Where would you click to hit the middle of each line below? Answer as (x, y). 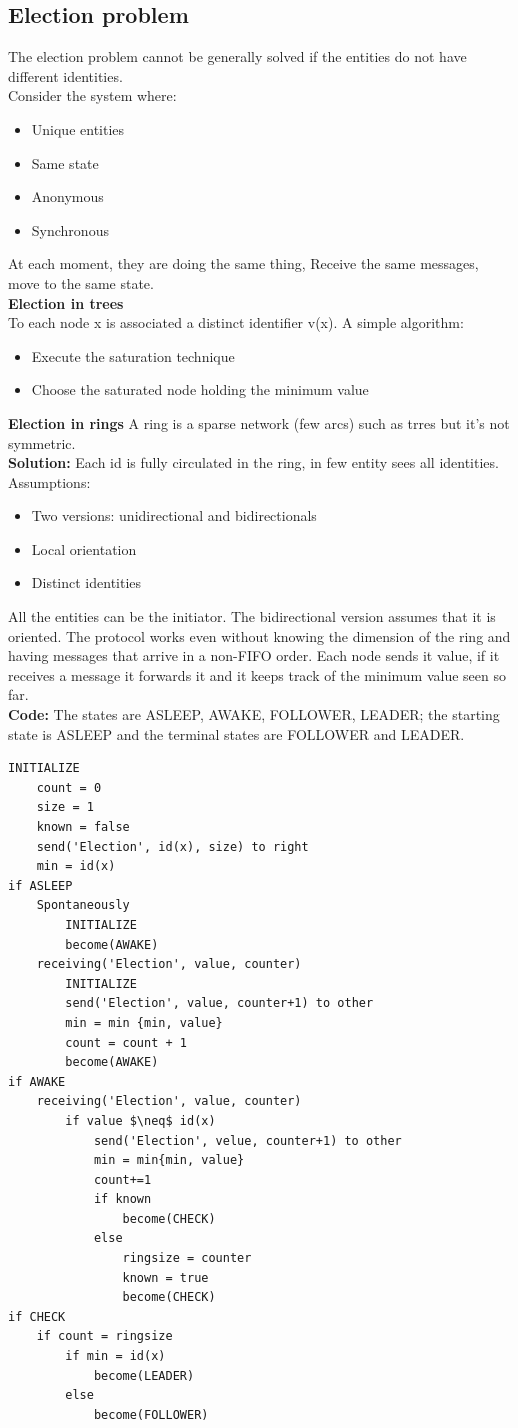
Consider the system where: (92, 95)
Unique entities (78, 128)
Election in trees (66, 302)
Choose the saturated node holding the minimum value (200, 389)
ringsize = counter (187, 1258)
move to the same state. (81, 282)
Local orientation (84, 548)
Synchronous (70, 229)
